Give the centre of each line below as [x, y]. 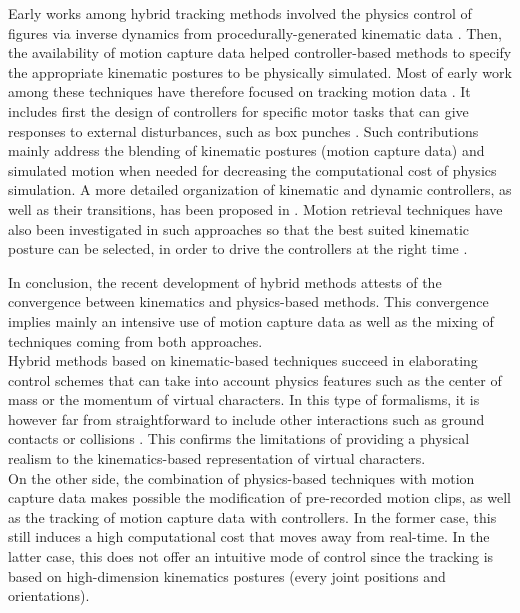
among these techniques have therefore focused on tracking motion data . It [239, 91]
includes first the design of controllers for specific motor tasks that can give [238, 110]
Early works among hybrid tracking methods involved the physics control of [240, 13]
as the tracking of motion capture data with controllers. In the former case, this [252, 516]
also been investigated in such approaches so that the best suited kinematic [238, 228]
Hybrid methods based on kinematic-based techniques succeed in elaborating [243, 360]
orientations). [49, 595]
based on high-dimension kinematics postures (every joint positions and [227, 575]
